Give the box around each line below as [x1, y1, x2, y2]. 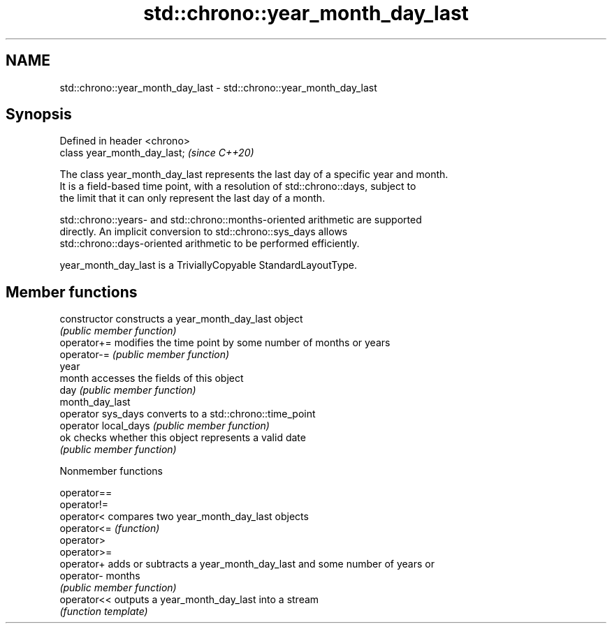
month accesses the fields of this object [59, 372, 244, 385]
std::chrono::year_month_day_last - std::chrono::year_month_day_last [59, 81, 377, 94]
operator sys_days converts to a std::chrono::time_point [59, 408, 316, 420]
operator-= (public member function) [59, 348, 230, 361]
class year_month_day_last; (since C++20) [59, 147, 254, 159]
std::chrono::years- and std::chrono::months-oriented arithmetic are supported [59, 214, 422, 226]
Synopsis [6, 105, 72, 124]
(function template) [59, 605, 148, 618]
